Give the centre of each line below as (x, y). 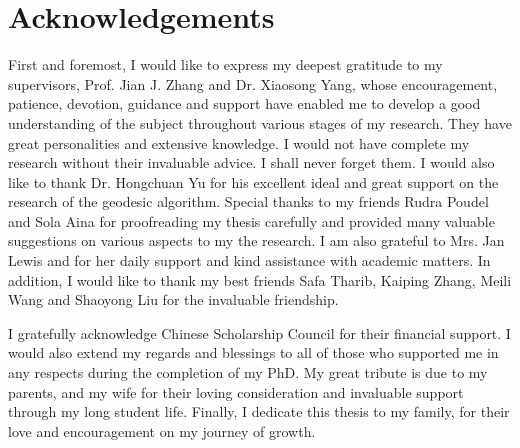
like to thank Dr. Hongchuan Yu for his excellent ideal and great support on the (253, 181)
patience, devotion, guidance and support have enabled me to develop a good (244, 103)
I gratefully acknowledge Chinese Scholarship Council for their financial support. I (259, 332)
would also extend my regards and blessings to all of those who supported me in (253, 352)
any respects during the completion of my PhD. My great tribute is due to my (248, 372)
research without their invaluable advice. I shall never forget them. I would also (251, 162)
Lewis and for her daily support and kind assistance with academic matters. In (249, 260)
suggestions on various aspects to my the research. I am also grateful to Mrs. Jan (256, 240)
